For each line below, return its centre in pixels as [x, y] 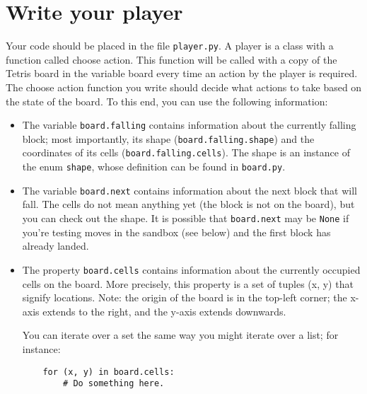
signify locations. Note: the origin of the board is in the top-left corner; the [185, 297]
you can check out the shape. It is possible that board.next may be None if [186, 218]
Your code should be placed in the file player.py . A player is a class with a [170, 46]
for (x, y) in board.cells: [109, 372]
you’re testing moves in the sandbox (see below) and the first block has [176, 232]
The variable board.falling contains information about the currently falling [189, 125]
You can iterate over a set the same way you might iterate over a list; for [180, 335]
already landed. [56, 246]
